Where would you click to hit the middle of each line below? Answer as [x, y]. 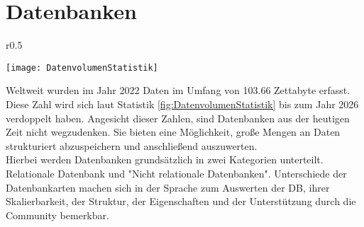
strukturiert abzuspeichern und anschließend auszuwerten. [132, 145]
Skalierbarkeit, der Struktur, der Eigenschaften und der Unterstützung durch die [181, 201]
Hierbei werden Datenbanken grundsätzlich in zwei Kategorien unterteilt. [165, 159]
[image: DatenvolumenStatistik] [82, 68]
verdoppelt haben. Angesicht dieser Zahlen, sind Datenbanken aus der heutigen [178, 118]
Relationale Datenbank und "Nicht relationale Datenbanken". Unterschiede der [176, 173]
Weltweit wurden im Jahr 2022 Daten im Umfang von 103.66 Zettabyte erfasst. [178, 90]
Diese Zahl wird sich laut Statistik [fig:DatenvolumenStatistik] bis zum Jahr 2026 [182, 104]
